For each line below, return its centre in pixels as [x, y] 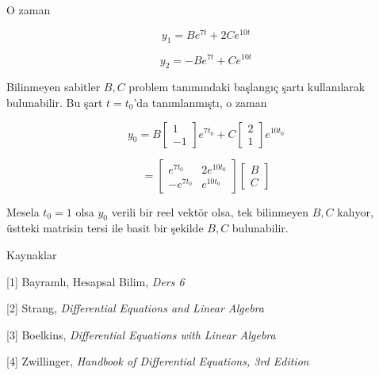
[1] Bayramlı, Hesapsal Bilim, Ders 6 [96, 281]
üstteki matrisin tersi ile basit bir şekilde [105, 228]
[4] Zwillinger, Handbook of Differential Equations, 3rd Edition [158, 361]
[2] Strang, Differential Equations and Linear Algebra [135, 308]
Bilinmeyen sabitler [54, 87]
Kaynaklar [32, 254]
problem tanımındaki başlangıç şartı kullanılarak [247, 87]
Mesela [23, 211]
